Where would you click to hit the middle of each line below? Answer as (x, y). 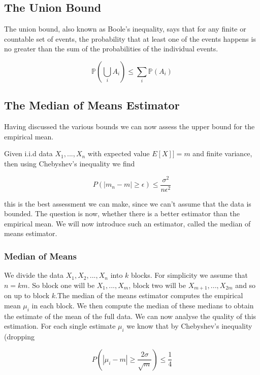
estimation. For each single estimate (60, 326)
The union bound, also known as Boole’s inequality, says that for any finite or (125, 29)
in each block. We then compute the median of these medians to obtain (143, 305)
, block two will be (157, 285)
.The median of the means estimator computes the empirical (149, 295)
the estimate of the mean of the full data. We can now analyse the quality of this (130, 316)
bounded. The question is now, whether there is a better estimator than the (122, 213)
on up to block (27, 295)
